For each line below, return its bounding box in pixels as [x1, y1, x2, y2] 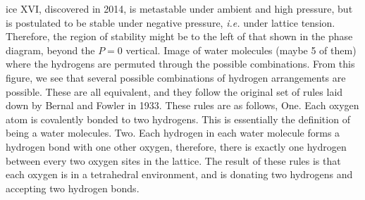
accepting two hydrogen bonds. [6, 180, 140, 195]
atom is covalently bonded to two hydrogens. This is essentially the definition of [6, 111, 350, 126]
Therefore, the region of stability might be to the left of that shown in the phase [6, 29, 353, 44]
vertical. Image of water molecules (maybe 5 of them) [125, 42, 357, 57]
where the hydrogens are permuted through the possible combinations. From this [6, 56, 355, 71]
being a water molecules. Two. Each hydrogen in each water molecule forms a [6, 125, 340, 140]
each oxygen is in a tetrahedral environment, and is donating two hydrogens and [6, 167, 353, 182]
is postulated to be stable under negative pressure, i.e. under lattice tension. [6, 15, 335, 30]
